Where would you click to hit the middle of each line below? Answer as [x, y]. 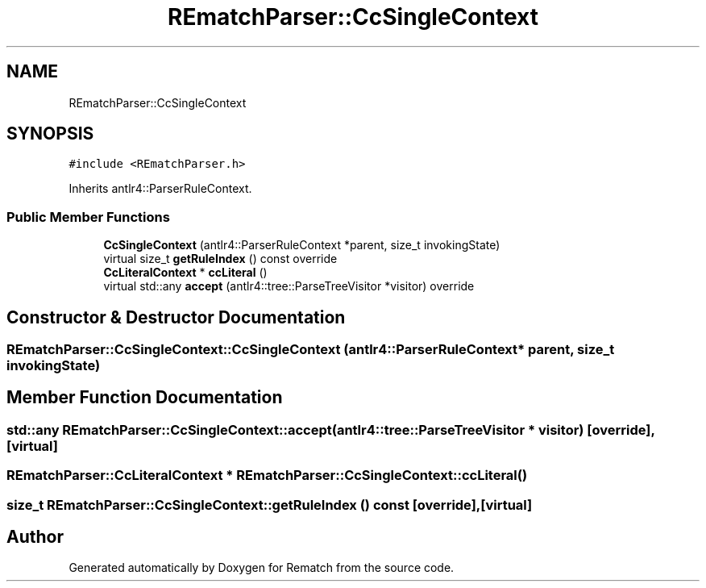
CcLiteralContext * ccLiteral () [185, 273]
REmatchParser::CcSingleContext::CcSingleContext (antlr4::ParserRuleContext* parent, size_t [311, 350]
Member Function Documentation [145, 398]
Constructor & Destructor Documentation [176, 317]
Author [35, 537]
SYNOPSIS [50, 134]
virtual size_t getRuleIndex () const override [220, 259]
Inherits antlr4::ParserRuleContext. [160, 189]
